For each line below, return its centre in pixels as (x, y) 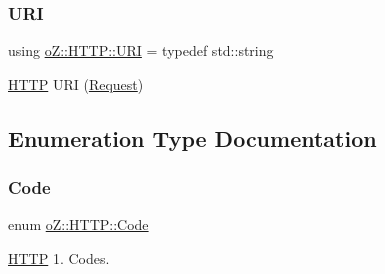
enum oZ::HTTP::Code (78, 224)
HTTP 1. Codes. (59, 258)
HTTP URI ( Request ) (76, 83)
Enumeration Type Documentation (192, 137)
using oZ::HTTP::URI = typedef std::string (141, 50)
